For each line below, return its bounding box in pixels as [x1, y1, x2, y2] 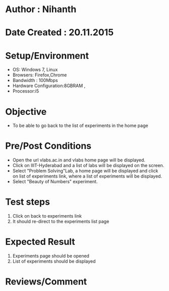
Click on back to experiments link [12, 213, 82, 219]
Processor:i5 [12, 88, 39, 94]
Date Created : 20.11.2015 [5, 27, 114, 38]
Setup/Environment [5, 50, 89, 61]
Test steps [5, 196, 50, 208]
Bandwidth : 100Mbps [12, 77, 58, 84]
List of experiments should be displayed [12, 258, 96, 264]
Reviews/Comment [5, 276, 87, 287]
